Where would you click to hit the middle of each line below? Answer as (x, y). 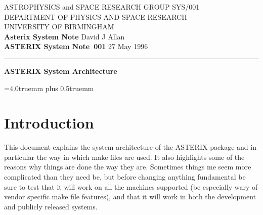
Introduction (49, 123)
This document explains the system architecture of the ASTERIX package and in (130, 147)
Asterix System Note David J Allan (64, 36)
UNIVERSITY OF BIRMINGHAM (59, 27)
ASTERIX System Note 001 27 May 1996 (76, 46)
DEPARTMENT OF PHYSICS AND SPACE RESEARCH (96, 16)
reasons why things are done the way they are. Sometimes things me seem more (128, 167)
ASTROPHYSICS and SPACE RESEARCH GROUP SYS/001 (102, 7)
